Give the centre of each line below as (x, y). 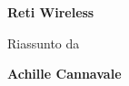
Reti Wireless (51, 12)
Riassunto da (44, 43)
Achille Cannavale (64, 74)
